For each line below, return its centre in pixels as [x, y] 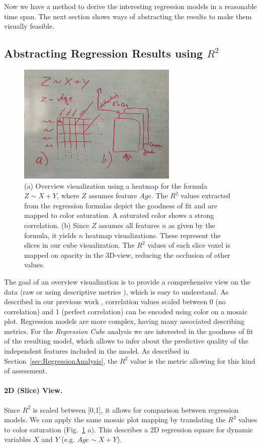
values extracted [206, 195]
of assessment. [26, 371]
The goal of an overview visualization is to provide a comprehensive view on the [127, 281]
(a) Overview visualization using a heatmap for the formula [116, 185]
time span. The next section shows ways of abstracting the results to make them [128, 16]
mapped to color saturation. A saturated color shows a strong [119, 215]
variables [18, 439]
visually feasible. [29, 26]
